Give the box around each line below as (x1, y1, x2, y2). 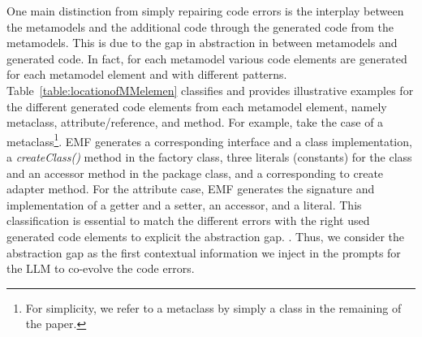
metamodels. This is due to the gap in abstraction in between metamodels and (6, 34, 398, 51)
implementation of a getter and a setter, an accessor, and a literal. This (6, 196, 362, 213)
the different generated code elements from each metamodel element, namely (6, 97, 387, 114)
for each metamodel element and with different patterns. (6, 66, 287, 83)
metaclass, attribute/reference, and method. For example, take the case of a (6, 114, 384, 131)
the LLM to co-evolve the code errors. (6, 260, 195, 277)
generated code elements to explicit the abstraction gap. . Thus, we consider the (6, 227, 404, 244)
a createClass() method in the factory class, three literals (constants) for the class (6, 149, 412, 165)
